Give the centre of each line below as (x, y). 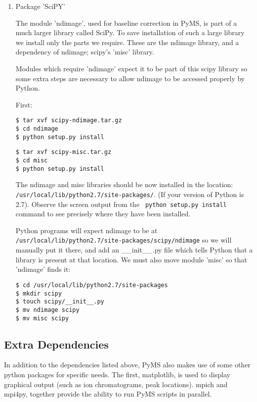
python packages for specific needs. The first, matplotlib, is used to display (117, 374)
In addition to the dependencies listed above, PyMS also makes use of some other (127, 365)
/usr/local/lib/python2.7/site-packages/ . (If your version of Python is (130, 194)
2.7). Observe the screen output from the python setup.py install (121, 204)
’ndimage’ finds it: (43, 269)
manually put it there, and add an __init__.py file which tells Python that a (134, 250)
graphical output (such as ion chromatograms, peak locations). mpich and (116, 384)
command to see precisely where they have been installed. (103, 214)
